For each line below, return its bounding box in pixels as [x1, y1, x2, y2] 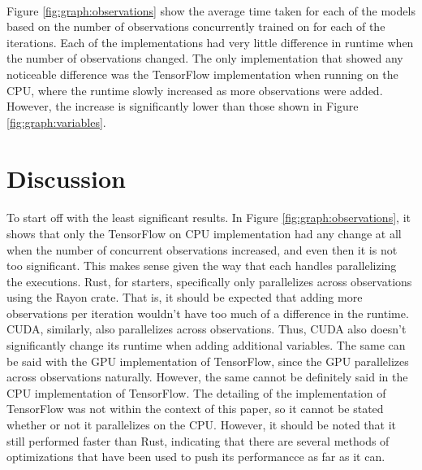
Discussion [6, 161, 126, 194]
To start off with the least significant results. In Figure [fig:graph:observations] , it [6, 209, 411, 226]
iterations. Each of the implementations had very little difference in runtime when [6, 33, 414, 50]
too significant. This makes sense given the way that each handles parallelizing [6, 257, 397, 274]
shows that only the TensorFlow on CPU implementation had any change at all [6, 224, 402, 242]
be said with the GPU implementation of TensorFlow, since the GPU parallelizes [6, 352, 409, 369]
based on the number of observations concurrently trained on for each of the [6, 18, 385, 35]
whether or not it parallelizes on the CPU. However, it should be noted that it [6, 416, 397, 433]
